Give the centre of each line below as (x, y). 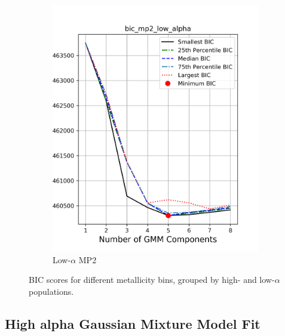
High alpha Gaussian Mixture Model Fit (133, 323)
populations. (51, 291)
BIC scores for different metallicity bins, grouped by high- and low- (152, 280)
